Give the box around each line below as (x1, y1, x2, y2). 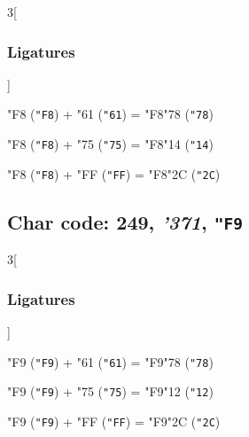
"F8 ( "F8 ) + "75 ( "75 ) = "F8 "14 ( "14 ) (7, 135, 214, 153)
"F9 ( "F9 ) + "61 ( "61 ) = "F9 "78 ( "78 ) (7, 352, 214, 371)
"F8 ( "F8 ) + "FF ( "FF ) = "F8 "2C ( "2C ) (7, 164, 221, 183)
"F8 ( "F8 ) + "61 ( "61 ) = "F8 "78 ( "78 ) (7, 105, 214, 123)
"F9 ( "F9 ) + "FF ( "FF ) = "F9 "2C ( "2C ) (7, 411, 221, 430)
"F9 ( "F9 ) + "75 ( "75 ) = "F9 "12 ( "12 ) (7, 382, 214, 401)
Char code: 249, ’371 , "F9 (7, 207, 243, 235)
